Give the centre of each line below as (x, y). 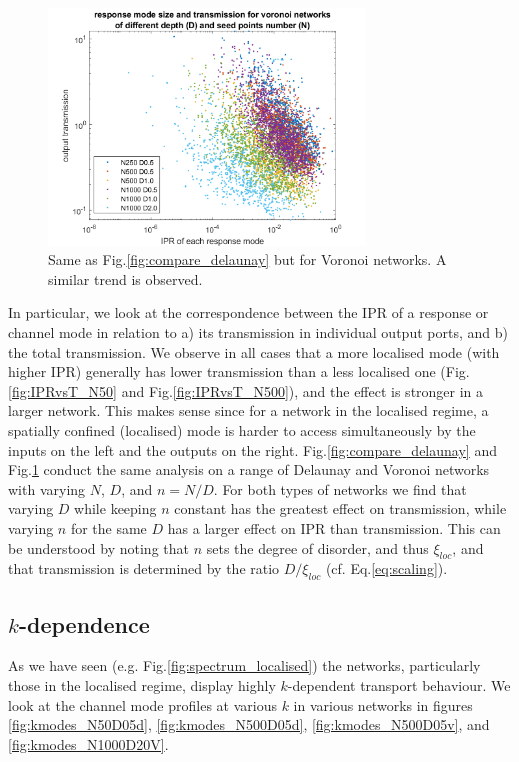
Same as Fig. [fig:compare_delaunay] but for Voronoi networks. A (247, 259)
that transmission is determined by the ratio (144, 568)
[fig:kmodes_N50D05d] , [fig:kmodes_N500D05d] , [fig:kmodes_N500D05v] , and (249, 724)
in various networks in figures (383, 704)
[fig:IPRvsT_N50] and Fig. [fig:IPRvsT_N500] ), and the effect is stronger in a (246, 390)
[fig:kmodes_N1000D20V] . (88, 743)
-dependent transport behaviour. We (399, 684)
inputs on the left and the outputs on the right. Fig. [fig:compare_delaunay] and (252, 449)
